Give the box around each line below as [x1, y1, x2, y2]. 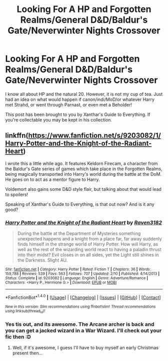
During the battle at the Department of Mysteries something [17, 230, 141, 236]
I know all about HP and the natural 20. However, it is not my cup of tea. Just [5, 91, 163, 97]
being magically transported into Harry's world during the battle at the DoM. [5, 171, 161, 177]
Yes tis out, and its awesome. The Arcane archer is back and [5, 320, 154, 327]
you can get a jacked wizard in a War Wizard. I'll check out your [5, 327, 162, 334]
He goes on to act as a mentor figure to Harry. [5, 176, 100, 182]
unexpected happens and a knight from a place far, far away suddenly [17, 236, 162, 242]
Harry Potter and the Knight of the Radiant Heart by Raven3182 [5, 219, 162, 226]
